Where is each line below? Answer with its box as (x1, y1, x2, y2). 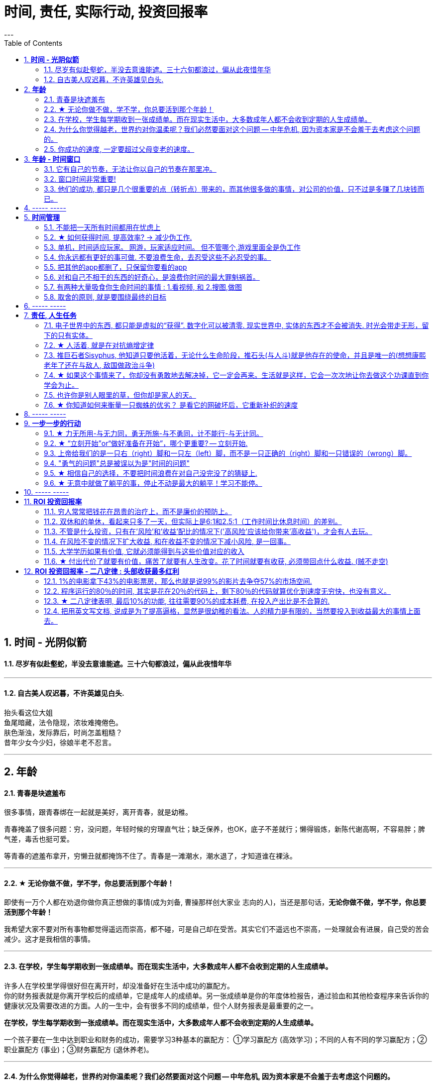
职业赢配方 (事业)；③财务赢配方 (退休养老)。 (4, 1045, 153, 1054)
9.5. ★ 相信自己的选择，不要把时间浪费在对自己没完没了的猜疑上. (44, 468, 257, 477)
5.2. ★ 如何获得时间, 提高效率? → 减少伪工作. (44, 232, 192, 241)
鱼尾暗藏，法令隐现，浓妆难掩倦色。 (4, 718, 122, 727)
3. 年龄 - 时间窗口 (24, 154, 81, 163)
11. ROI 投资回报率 (24, 497, 82, 506)
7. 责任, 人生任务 (24, 311, 77, 320)
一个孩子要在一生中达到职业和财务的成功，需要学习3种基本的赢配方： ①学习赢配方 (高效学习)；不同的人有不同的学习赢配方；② (4, 1035, 427, 1044)
